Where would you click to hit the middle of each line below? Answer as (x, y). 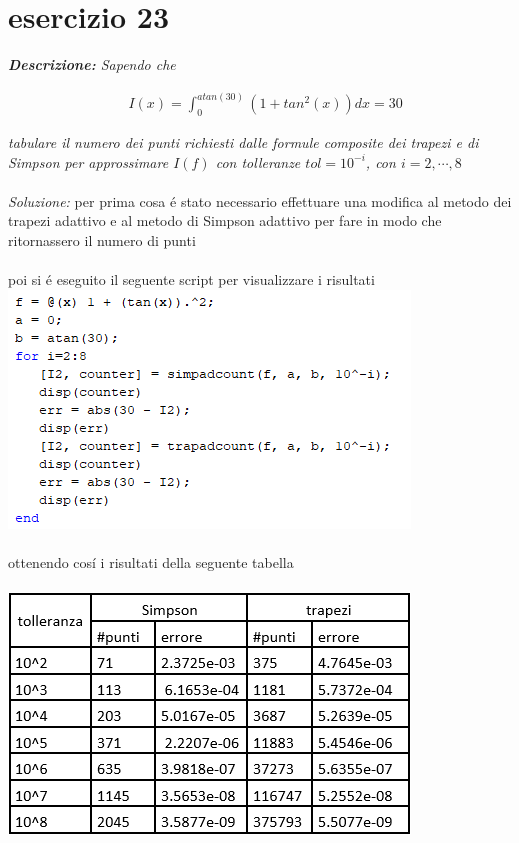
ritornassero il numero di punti (102, 239)
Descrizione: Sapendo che (92, 64)
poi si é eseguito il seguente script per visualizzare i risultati (191, 279)
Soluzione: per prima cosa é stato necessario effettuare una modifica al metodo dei (260, 200)
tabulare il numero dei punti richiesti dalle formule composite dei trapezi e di (243, 141)
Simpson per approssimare (88, 161)
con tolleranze (258, 161)
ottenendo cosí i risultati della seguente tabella (151, 561)
